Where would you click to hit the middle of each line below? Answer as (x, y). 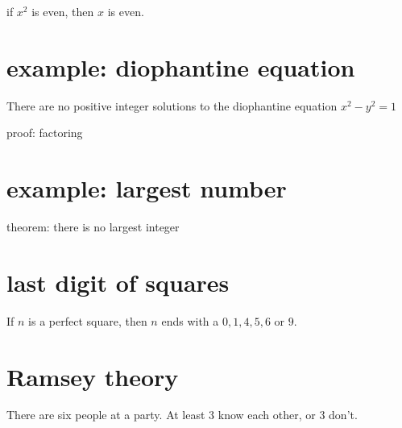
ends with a (190, 320)
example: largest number (147, 188)
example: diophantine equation (181, 66)
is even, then (63, 11)
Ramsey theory (93, 376)
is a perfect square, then (88, 320)
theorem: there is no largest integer (93, 227)
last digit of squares (118, 282)
